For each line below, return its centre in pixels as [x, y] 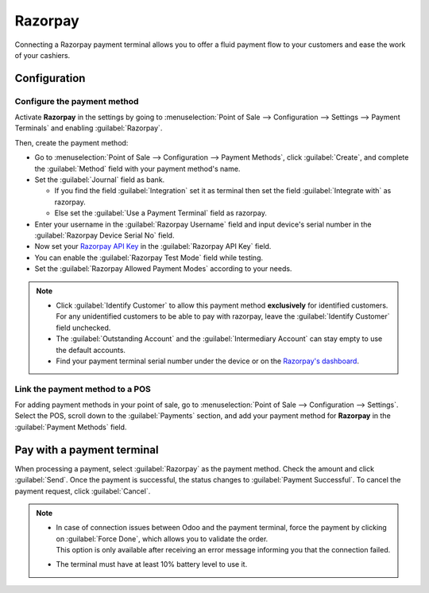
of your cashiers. [43, 55]
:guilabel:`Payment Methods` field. [71, 427]
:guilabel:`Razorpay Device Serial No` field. [104, 235]
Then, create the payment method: [71, 142]
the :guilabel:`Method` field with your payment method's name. [137, 169]
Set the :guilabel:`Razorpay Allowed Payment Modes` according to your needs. [163, 269]
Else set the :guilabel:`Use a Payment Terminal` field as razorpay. [161, 213]
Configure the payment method [77, 101]
